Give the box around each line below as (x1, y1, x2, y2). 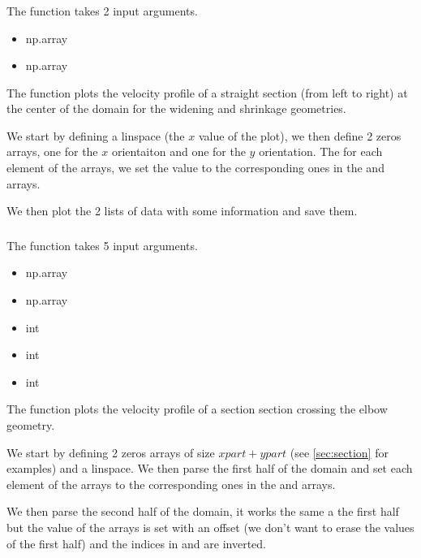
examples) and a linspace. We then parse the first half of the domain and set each (6, 460, 413, 477)
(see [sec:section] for (290, 443, 389, 461)
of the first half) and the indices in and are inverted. (6, 534, 266, 552)
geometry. (6, 416, 55, 433)
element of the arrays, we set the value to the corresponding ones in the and (6, 159, 384, 176)
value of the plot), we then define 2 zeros (198, 127, 402, 144)
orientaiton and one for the (111, 143, 246, 160)
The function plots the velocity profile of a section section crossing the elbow (6, 400, 388, 417)
